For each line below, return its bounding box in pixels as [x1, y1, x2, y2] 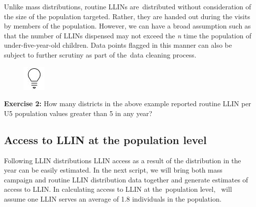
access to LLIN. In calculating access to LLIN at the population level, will [4, 184, 232, 194]
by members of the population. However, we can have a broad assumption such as [4, 21, 251, 31]
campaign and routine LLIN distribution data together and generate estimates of [4, 174, 248, 184]
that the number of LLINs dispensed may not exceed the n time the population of [4, 30, 252, 40]
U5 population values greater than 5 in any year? [4, 108, 153, 118]
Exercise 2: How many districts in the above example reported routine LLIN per [4, 98, 252, 109]
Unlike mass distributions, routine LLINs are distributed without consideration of [4, 1, 252, 11]
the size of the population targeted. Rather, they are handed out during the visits [4, 11, 250, 21]
